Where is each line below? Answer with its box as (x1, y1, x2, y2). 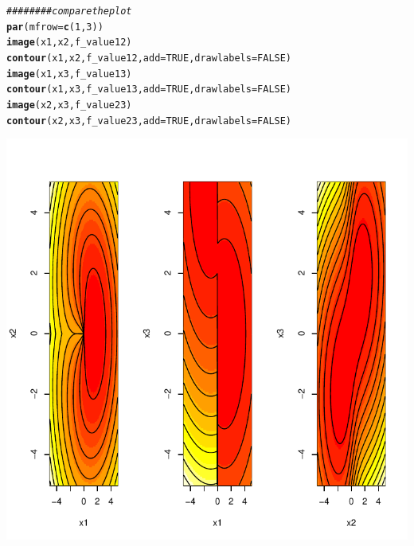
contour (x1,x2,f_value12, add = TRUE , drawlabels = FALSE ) (6, 52, 292, 64)
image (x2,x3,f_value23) (6, 99, 132, 111)
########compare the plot (6, 6, 132, 17)
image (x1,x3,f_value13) (6, 68, 132, 80)
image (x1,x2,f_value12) (6, 37, 132, 49)
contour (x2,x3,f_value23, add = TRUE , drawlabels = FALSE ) (6, 115, 292, 127)
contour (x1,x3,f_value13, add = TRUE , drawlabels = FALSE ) (6, 84, 292, 96)
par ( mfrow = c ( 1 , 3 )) (6, 21, 103, 33)
